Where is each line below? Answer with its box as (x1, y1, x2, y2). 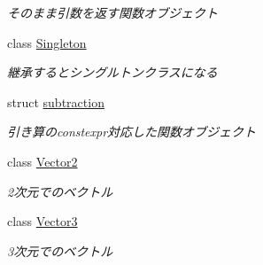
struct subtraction (7, 92, 104, 111)
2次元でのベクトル (7, 182, 113, 200)
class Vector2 (7, 152, 78, 170)
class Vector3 (7, 212, 78, 230)
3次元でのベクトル (7, 241, 113, 260)
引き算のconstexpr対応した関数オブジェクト (7, 122, 257, 141)
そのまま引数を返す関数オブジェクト (7, 4, 218, 21)
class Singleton (7, 33, 87, 51)
